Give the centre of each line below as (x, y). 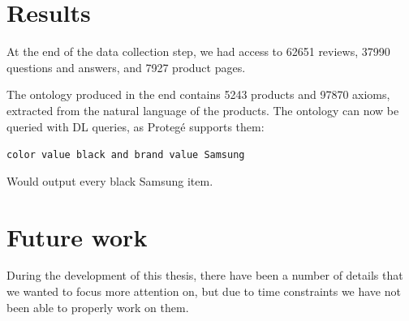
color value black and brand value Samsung (126, 155)
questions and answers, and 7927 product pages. (126, 67)
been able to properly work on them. (98, 307)
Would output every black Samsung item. (110, 180)
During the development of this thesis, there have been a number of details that (205, 275)
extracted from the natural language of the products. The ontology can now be (203, 110)
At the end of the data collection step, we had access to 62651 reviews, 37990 (198, 51)
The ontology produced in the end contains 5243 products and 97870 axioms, (198, 94)
